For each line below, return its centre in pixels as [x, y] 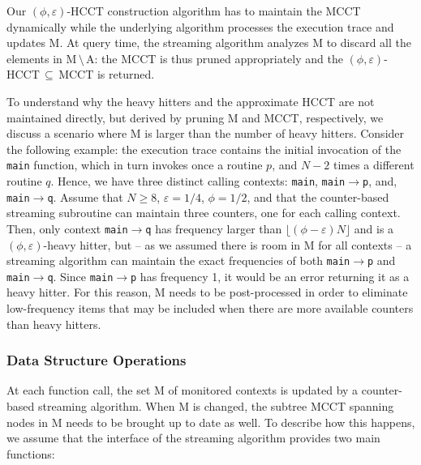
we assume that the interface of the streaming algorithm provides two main [193, 438]
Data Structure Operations [97, 360]
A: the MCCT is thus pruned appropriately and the [215, 58]
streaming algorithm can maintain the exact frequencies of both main [178, 260]
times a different [374, 165]
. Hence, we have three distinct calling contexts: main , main [198, 181]
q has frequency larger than [214, 228]
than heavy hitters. [54, 324]
